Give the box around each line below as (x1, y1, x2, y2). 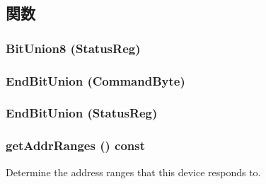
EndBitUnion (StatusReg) (6, 104, 158, 122)
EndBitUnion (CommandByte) (6, 71, 185, 89)
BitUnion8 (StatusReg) (6, 39, 141, 57)
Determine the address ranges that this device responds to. (6, 164, 261, 179)
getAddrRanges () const (6, 137, 145, 154)
